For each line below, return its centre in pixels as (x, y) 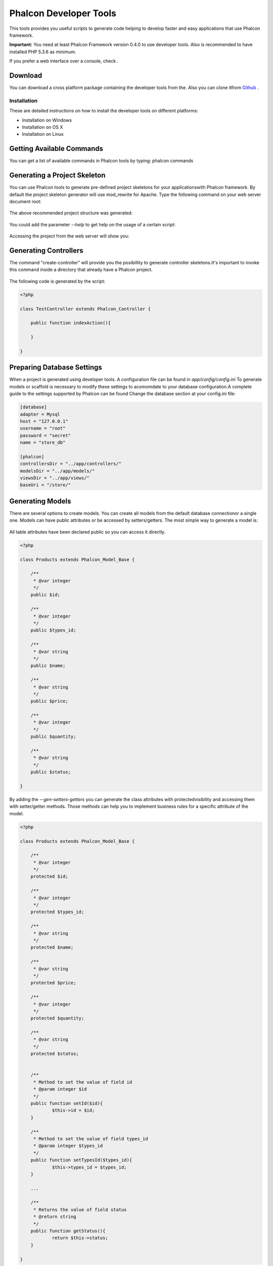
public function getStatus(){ (68, 1231)
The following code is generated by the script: (57, 281)
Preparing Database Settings (56, 367)
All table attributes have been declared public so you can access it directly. (87, 532)
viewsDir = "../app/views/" (55, 478)
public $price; (49, 701)
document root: (25, 201)
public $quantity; (53, 737)
